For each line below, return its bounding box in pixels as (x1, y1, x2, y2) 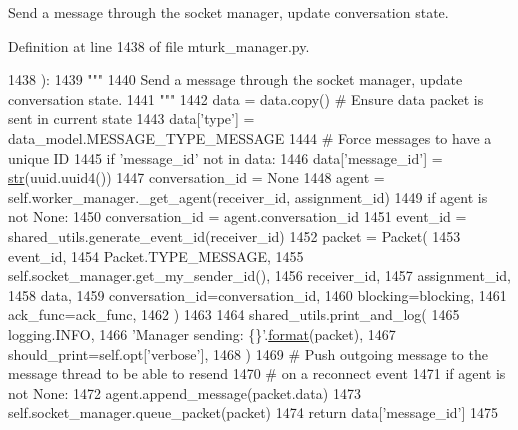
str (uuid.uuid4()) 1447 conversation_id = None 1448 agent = (8, 167, 385, 188)
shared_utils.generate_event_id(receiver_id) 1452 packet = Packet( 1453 (8, 225, 461, 246)
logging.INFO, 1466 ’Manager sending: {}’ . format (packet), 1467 (8, 323, 396, 344)
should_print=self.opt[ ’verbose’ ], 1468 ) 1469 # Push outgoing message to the (8, 343, 488, 364)
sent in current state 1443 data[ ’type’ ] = (8, 108, 255, 129)
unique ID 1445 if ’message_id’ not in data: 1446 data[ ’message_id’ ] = (8, 147, 443, 168)
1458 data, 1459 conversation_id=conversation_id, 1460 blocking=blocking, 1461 (8, 284, 507, 305)
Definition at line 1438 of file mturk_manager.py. (8, 35, 310, 56)
